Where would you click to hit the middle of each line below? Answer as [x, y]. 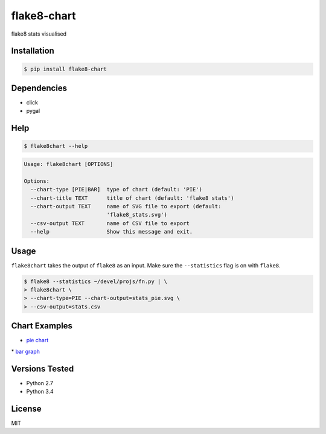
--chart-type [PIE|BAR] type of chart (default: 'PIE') [116, 190]
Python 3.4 [40, 391]
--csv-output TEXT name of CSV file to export [110, 223]
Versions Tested [43, 369]
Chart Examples [42, 326]
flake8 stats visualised [39, 34]
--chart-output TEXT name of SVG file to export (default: [126, 206]
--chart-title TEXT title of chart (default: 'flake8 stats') [132, 198]
